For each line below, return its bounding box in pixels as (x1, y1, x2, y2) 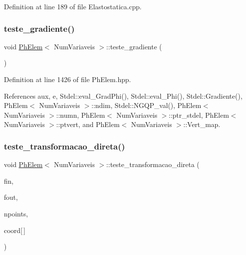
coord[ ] (4, 225, 26, 235)
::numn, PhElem (56, 109, 105, 120)
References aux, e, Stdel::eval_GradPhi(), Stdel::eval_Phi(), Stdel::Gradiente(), (4, 90, 243, 101)
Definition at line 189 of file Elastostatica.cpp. (4, 1, 142, 11)
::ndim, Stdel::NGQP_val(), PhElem (91, 100, 201, 110)
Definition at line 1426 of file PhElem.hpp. (4, 74, 131, 84)
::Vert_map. (183, 119, 221, 129)
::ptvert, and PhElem (56, 119, 120, 129)
